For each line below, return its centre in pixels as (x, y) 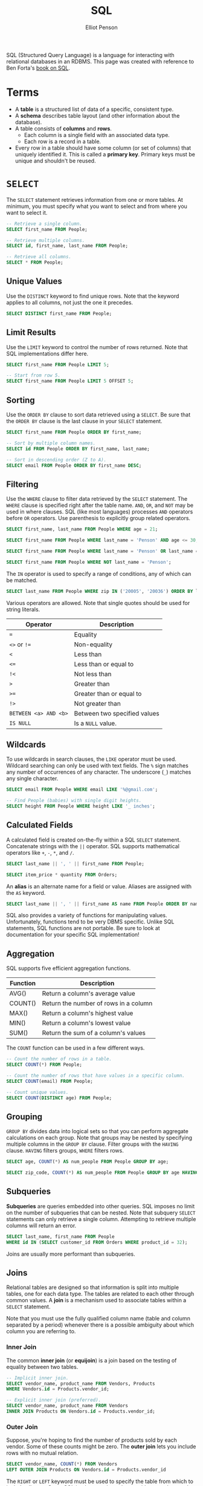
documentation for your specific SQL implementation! (73, 935)
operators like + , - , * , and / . (40, 852)
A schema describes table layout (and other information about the (97, 115)
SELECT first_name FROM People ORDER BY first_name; (74, 432)
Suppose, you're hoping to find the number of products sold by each (92, 1440)
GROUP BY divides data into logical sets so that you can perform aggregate (97, 1131)
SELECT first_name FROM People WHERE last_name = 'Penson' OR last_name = (102, 551)
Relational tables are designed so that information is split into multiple (93, 1287)
